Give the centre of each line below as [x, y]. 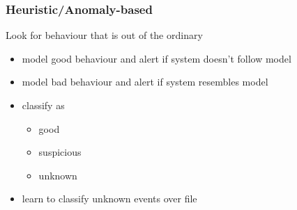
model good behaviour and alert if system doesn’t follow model [157, 58]
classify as [43, 105]
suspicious [60, 152]
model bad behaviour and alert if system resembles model [145, 82]
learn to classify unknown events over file [109, 199]
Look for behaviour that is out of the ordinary [104, 35]
